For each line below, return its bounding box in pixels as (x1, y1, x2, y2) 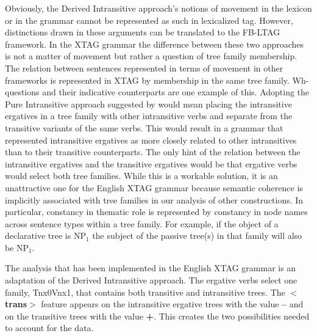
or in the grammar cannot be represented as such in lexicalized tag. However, (5, 13, 293, 26)
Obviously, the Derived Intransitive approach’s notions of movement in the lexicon (5, 2, 312, 14)
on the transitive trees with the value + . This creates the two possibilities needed (5, 309, 310, 322)
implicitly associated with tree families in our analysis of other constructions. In (5, 193, 304, 206)
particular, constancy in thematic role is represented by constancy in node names (5, 205, 308, 218)
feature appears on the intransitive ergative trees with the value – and (41, 298, 304, 310)
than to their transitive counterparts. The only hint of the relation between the (5, 145, 301, 158)
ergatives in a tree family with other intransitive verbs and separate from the (5, 109, 293, 122)
